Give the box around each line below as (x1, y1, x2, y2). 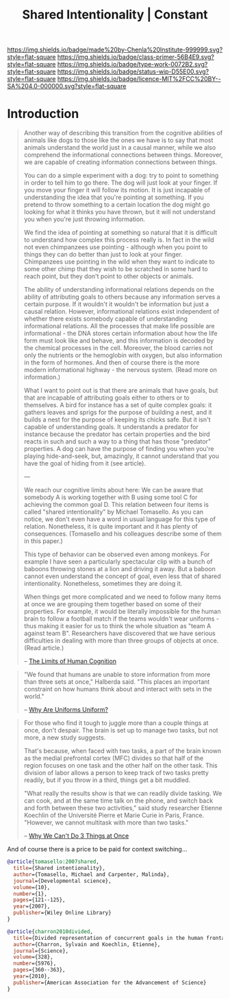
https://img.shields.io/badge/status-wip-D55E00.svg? (57, 67, 209, 76)
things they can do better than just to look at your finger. (23, 251, 183, 259)
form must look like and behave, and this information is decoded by (23, 336, 214, 345)
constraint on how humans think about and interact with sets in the (23, 685, 212, 693)
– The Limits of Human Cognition (23, 657, 116, 665)
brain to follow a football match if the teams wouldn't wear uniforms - (23, 615, 220, 623)
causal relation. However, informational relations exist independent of (23, 308, 220, 316)
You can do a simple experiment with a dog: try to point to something (23, 172, 219, 180)
